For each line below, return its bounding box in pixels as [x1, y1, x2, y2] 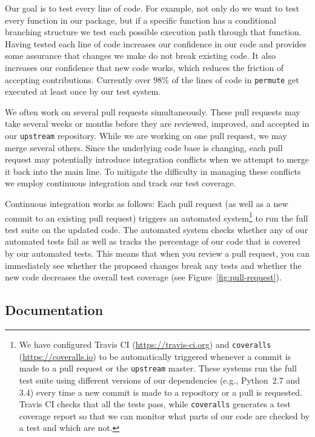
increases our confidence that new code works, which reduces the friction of [5, 61, 284, 73]
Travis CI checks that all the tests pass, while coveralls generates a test [19, 398, 291, 410]
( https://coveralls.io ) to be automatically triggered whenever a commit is [19, 350, 291, 362]
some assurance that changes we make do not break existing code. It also [5, 49, 276, 62]
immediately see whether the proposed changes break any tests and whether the [5, 259, 302, 271]
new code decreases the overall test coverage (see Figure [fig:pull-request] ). [5, 271, 282, 283]
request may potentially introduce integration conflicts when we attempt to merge [5, 153, 309, 166]
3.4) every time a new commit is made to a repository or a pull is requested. [19, 385, 302, 398]
